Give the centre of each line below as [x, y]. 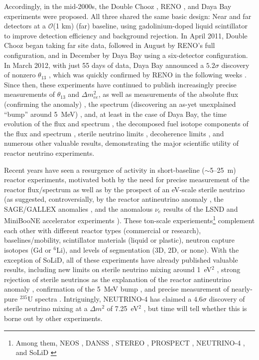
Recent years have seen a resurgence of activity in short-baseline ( [104, 170]
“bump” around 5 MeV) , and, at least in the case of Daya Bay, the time [116, 114]
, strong [229, 269]
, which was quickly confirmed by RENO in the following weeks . [147, 75]
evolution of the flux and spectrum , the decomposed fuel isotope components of [126, 124]
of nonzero [20, 75]
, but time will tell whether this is [195, 308]
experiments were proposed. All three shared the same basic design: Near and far [128, 16]
